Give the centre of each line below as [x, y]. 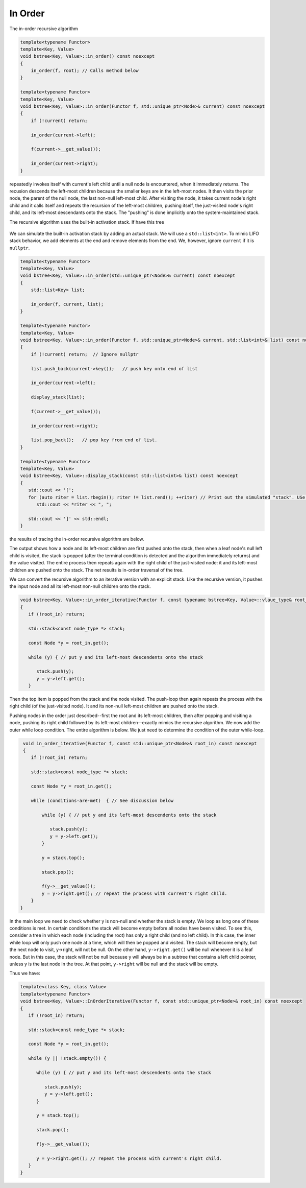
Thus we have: [25, 973]
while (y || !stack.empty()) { [67, 1058]
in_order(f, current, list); [67, 304]
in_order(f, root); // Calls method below [85, 71]
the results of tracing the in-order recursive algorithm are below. [77, 539]
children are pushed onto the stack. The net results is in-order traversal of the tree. [96, 570]
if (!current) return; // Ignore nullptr [85, 354]
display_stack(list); [58, 397]
